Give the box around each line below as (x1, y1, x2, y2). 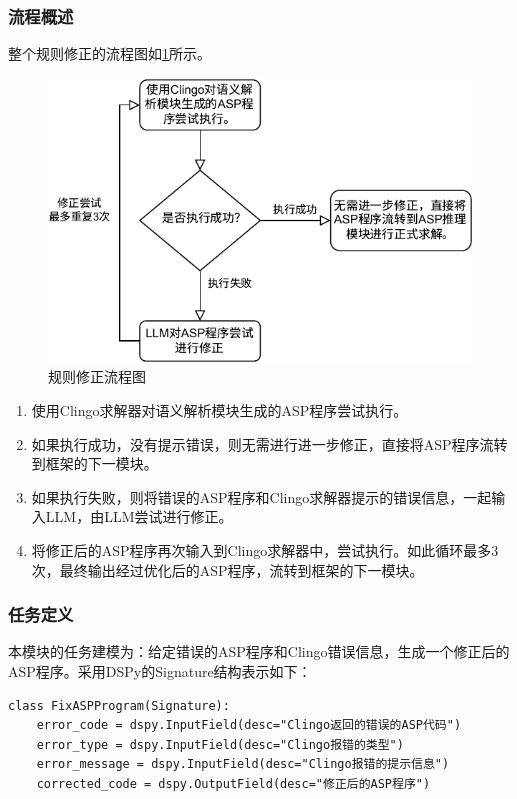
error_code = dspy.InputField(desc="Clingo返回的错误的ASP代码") (36, 718, 462, 733)
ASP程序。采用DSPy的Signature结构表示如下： (8, 661, 312, 682)
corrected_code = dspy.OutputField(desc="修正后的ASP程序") (36, 776, 431, 791)
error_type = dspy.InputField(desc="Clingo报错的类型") (36, 737, 404, 752)
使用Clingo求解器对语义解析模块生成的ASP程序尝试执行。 (31, 400, 408, 421)
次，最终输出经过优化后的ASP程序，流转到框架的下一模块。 (31, 559, 424, 580)
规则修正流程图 (48, 366, 146, 387)
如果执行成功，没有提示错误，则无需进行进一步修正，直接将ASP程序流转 (31, 433, 508, 454)
